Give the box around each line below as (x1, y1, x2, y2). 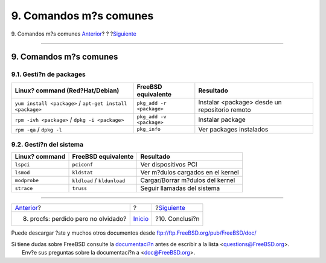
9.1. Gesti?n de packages (11, 70, 86, 78)
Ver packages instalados (198, 125, 269, 133)
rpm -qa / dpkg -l (14, 125, 63, 133)
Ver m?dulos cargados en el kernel (140, 168, 239, 177)
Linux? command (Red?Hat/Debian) (14, 86, 120, 95)
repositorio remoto (198, 106, 251, 114)
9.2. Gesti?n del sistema (11, 141, 84, 149)
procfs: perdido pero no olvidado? (30, 215, 127, 223)
